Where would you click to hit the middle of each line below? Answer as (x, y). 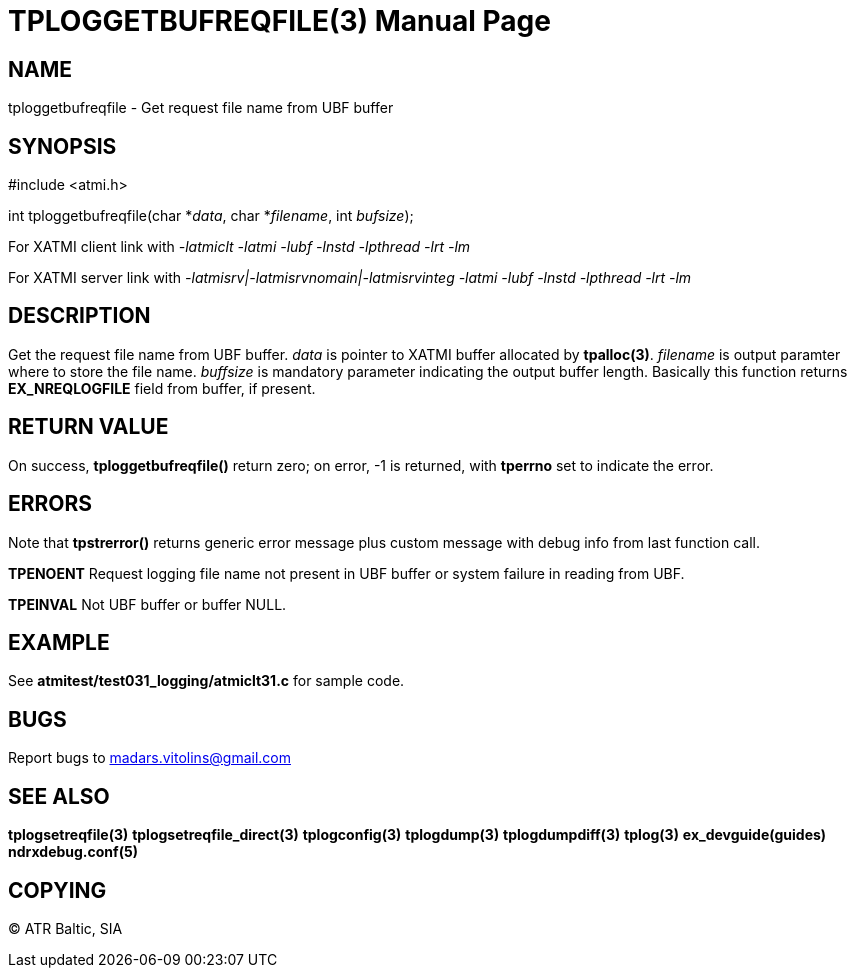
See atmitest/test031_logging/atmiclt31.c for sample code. (206, 681)
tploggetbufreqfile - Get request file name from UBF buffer (201, 108)
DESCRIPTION (79, 316)
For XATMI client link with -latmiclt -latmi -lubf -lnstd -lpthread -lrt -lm (239, 247)
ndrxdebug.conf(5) (73, 852)
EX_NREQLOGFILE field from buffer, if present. (162, 388)
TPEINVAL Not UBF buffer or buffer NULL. (147, 604)
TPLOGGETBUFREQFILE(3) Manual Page (279, 21)
